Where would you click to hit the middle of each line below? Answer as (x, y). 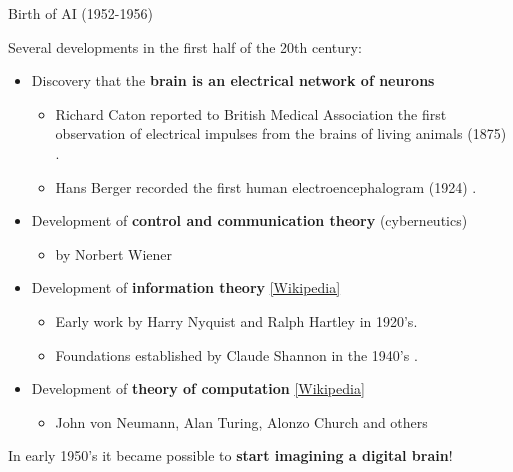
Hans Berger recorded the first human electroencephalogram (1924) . (266, 186)
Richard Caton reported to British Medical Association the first (251, 113)
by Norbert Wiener (114, 253)
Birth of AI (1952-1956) (80, 13)
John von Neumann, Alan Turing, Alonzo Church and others (241, 421)
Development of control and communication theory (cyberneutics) (249, 220)
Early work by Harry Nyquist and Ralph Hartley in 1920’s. (236, 320)
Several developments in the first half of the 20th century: (185, 46)
